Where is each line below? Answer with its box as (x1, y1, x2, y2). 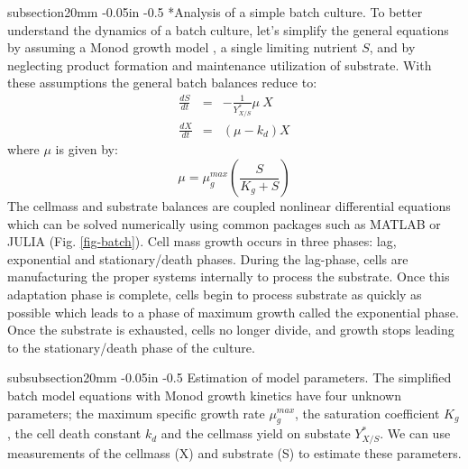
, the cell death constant (7, 424, 142, 443)
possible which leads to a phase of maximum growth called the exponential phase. (7, 302, 459, 321)
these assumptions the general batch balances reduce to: (7, 73, 317, 92)
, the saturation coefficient (295, 403, 440, 422)
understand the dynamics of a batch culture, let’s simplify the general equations (7, 20, 449, 39)
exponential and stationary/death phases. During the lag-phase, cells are (7, 249, 408, 268)
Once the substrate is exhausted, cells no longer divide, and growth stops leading (7, 320, 454, 339)
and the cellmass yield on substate (161, 424, 351, 443)
